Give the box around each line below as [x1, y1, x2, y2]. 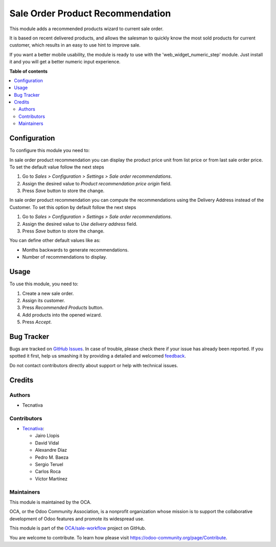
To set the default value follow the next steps [9, 164, 104, 170]
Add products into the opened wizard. [22, 311, 102, 318]
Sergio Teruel [35, 461, 63, 468]
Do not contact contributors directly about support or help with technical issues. [9, 362, 178, 368]
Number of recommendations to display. [22, 254, 107, 260]
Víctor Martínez [35, 475, 68, 481]
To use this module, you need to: [9, 281, 79, 287]
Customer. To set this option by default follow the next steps [9, 204, 136, 210]
